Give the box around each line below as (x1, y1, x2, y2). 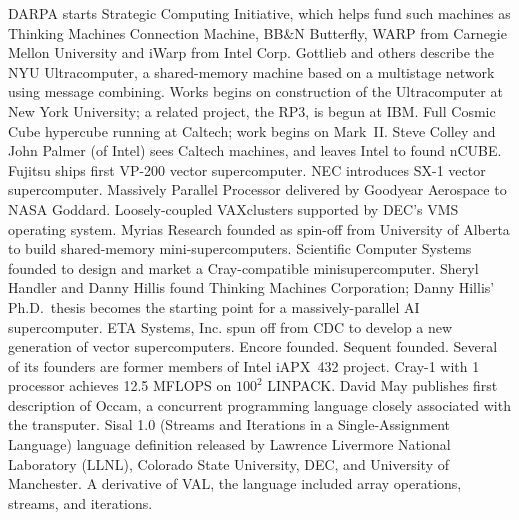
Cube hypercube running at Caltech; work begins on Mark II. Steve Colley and (8, 120, 496, 141)
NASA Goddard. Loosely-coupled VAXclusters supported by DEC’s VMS (8, 198, 459, 219)
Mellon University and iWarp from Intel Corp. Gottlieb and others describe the (8, 42, 494, 63)
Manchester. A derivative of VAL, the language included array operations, (8, 473, 462, 494)
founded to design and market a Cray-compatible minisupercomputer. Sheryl (8, 257, 479, 278)
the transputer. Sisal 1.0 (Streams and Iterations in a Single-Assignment (8, 414, 451, 435)
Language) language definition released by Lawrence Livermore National (8, 434, 451, 455)
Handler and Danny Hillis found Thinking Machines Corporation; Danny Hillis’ (8, 277, 495, 298)
